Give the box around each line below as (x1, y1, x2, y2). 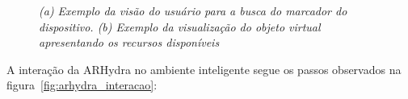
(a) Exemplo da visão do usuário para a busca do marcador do (39, 2, 347, 19)
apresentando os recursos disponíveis (39, 34, 220, 51)
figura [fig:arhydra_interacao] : (6, 76, 158, 93)
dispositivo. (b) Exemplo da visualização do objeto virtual (39, 18, 321, 35)
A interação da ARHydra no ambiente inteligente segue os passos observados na (6, 60, 402, 77)
